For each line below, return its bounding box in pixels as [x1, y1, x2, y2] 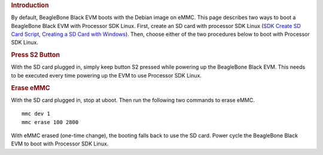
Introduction [11, 1, 49, 9]
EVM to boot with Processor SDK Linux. [11, 140, 109, 147]
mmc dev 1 [22, 110, 50, 117]
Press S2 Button [11, 51, 60, 59]
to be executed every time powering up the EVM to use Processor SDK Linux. [11, 72, 202, 79]
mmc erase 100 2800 [22, 119, 79, 125]
